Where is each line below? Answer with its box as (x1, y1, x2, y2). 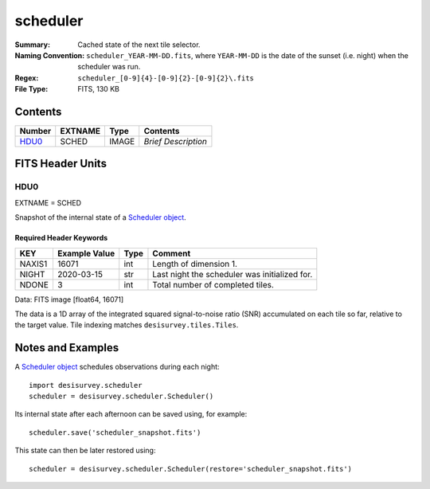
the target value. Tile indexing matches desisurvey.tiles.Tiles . (14, 320, 239, 330)
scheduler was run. (77, 62, 141, 72)
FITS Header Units (14, 157, 107, 170)
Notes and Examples (14, 341, 119, 354)
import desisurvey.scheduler (29, 381, 143, 389)
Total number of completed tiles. (152, 279, 275, 290)
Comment (152, 248, 191, 259)
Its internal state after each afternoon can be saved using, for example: (14, 409, 248, 419)
